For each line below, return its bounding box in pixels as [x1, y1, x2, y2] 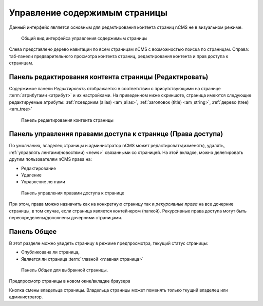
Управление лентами [21, 179, 65, 185]
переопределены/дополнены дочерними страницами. [9, 215, 123, 220]
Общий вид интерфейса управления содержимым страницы [21, 35, 148, 41]
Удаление [21, 172, 42, 178]
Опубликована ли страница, [21, 249, 80, 255]
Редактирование [21, 165, 56, 171]
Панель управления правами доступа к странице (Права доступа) [9, 130, 224, 138]
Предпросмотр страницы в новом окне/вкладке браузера [9, 278, 131, 284]
